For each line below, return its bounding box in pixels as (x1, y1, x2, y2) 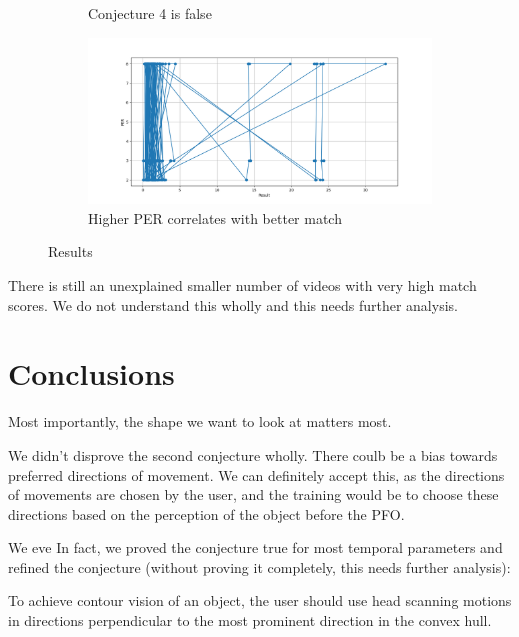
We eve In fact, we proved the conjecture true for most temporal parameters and (8, 537, 503, 558)
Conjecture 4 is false (88, 3, 212, 23)
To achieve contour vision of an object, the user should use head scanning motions (8, 590, 512, 611)
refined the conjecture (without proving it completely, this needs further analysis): (8, 556, 511, 577)
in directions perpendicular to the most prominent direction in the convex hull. (8, 610, 492, 631)
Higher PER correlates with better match (88, 207, 342, 228)
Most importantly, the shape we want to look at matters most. (8, 411, 392, 432)
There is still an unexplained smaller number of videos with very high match (8, 275, 477, 295)
